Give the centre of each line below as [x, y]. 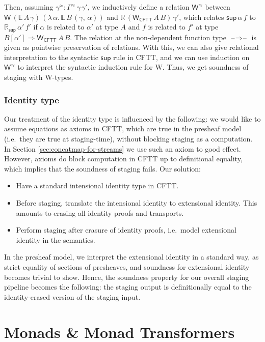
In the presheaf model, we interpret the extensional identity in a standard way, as [131, 257]
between [218, 7]
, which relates [202, 17]
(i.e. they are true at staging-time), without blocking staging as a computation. [128, 139]
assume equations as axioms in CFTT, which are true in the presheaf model [123, 129]
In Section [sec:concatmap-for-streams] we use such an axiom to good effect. [123, 148]
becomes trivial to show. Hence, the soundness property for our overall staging [127, 277]
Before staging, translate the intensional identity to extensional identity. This [137, 202]
